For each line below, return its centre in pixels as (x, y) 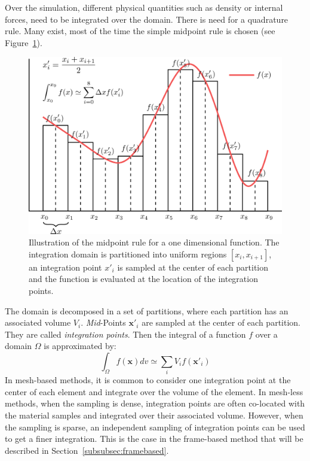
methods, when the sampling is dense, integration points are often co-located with (155, 403)
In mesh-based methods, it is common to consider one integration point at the (148, 380)
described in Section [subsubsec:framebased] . (87, 450)
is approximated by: (80, 346)
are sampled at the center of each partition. (221, 322)
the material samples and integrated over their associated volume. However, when (154, 415)
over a (266, 334)
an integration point (65, 267)
